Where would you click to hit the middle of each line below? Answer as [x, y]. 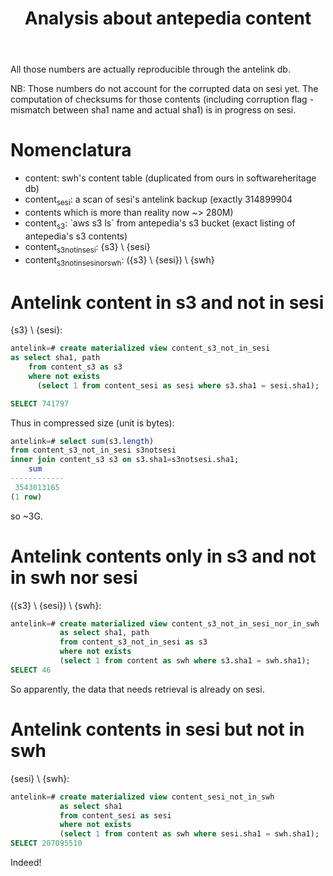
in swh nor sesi [74, 577]
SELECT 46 [31, 670]
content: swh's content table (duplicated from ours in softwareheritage [170, 178]
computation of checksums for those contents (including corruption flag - [162, 99]
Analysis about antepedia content [168, 18]
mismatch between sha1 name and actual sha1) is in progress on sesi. [153, 110]
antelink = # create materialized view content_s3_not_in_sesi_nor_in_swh [165, 623]
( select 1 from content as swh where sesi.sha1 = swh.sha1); [189, 834]
